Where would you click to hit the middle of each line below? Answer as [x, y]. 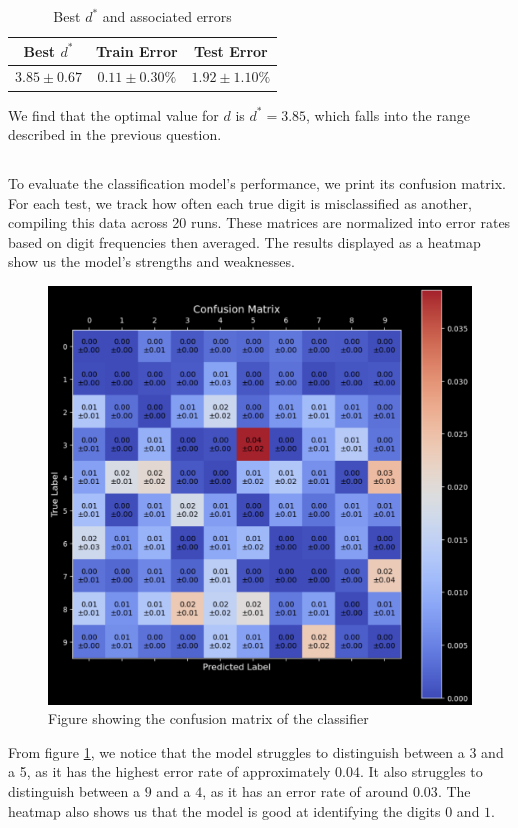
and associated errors [167, 16]
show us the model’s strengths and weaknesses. [151, 261]
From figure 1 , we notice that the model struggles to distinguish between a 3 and [256, 751]
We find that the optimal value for [113, 114]
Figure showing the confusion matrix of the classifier [208, 718]
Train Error [136, 50]
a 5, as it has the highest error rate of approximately [169, 771]
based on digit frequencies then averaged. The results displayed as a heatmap [244, 241]
